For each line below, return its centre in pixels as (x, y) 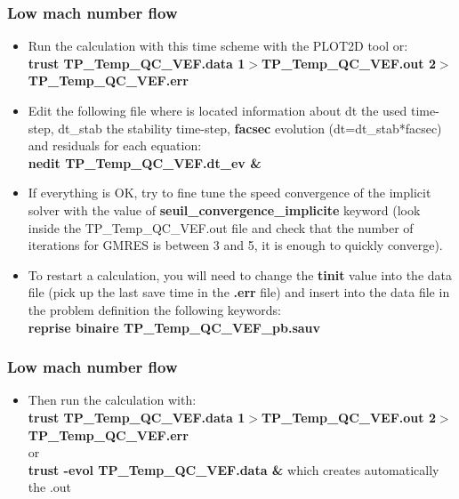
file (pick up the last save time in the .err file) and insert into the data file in (239, 292)
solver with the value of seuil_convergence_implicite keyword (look (224, 209)
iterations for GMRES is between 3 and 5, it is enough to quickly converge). (235, 245)
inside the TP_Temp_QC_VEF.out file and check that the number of (221, 227)
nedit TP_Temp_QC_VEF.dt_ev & (145, 162)
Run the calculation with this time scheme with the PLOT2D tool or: (218, 46)
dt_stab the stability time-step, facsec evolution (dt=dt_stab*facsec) (250, 128)
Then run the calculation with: (112, 400)
